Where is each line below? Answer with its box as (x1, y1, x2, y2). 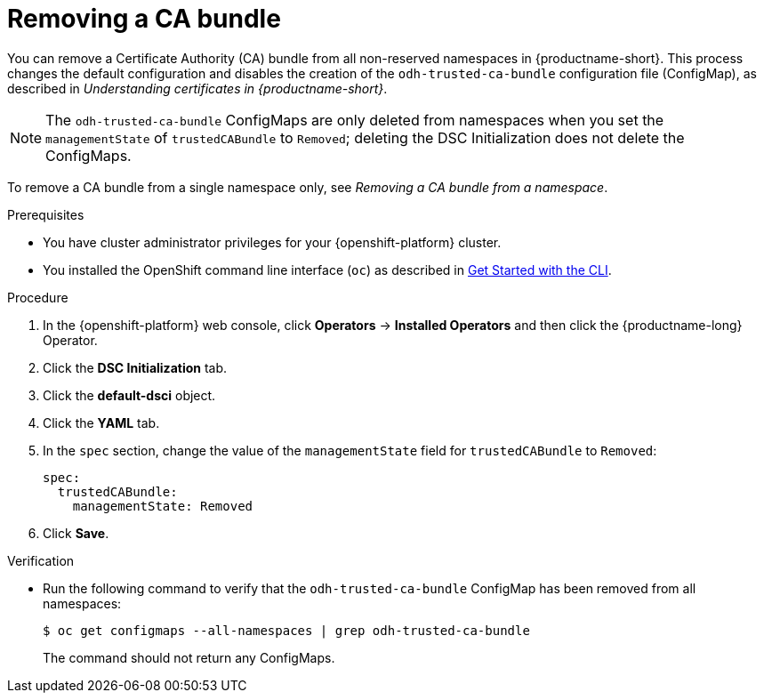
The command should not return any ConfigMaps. (43, 649, 335, 665)
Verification (7, 552, 75, 568)
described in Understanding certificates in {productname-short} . (7, 80, 388, 96)
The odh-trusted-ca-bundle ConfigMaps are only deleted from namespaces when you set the (45, 110, 664, 129)
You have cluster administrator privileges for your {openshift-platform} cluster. (43, 234, 502, 250)
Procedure (7, 289, 68, 305)
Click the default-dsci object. (43, 387, 216, 403)
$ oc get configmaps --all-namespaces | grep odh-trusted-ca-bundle (43, 623, 530, 638)
